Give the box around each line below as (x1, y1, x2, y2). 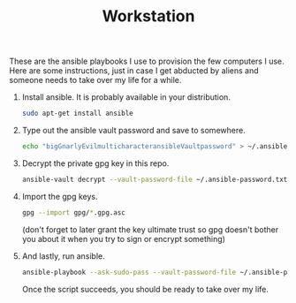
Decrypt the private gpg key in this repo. (21, 157, 170, 169)
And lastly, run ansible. (21, 250, 105, 261)
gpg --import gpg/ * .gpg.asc (21, 208, 125, 217)
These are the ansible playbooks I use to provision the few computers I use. (9, 56, 285, 67)
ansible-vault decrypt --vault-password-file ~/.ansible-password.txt (21, 175, 288, 184)
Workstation (102, 6, 195, 27)
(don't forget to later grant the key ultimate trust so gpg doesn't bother (21, 223, 279, 235)
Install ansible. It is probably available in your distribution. (21, 92, 231, 102)
